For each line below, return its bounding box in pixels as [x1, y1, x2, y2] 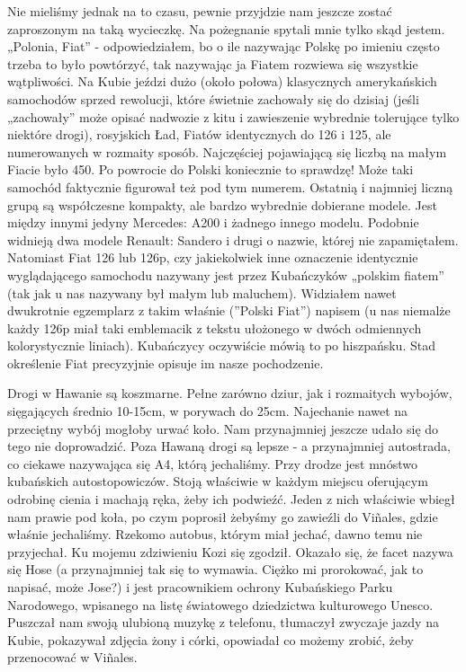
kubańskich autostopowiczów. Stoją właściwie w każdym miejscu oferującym [7, 472, 428, 491]
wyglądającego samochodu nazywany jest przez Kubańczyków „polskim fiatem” [7, 265, 444, 284]
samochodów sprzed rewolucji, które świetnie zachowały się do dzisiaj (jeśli [7, 89, 419, 108]
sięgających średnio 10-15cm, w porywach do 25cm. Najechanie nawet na [7, 402, 408, 420]
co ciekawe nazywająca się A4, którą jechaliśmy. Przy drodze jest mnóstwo [7, 454, 417, 473]
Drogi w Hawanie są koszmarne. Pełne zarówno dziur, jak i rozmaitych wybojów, [7, 384, 453, 402]
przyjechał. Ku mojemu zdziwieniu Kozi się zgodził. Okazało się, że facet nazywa [7, 542, 453, 561]
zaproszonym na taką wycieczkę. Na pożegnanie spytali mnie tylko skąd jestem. [7, 19, 445, 38]
